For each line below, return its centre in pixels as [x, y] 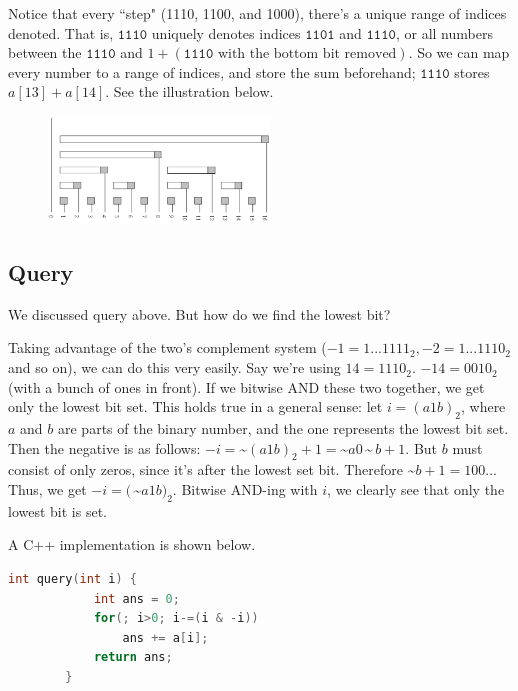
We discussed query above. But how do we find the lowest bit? [199, 313]
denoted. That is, [61, 32]
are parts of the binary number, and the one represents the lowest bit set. [283, 428]
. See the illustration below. [189, 91]
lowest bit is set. [57, 510]
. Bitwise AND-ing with [245, 489]
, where [483, 406]
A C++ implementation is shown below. [132, 544]
